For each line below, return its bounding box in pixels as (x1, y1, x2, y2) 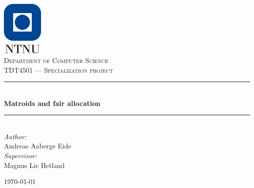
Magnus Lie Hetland (4, 160, 65, 170)
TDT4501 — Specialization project (4, 64, 113, 75)
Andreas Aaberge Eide (4, 141, 71, 151)
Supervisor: (4, 150, 37, 161)
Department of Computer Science (4, 55, 108, 65)
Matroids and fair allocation (4, 98, 101, 108)
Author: (4, 131, 27, 141)
